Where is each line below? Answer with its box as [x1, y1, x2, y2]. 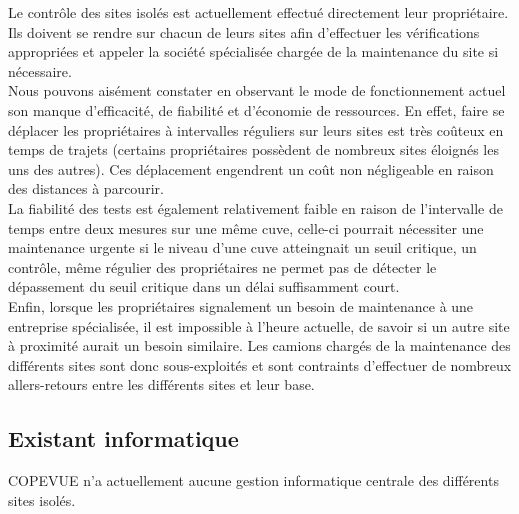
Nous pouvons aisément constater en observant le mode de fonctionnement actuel [8, 80, 506, 101]
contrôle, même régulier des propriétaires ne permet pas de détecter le [8, 256, 437, 277]
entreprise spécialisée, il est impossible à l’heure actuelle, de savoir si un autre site [8, 315, 510, 336]
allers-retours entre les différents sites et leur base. [8, 374, 315, 395]
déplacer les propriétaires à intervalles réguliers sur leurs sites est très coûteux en [8, 119, 504, 140]
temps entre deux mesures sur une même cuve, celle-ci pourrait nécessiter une [8, 217, 484, 238]
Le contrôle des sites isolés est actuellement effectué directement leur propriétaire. [8, 2, 509, 22]
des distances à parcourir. [8, 178, 164, 199]
